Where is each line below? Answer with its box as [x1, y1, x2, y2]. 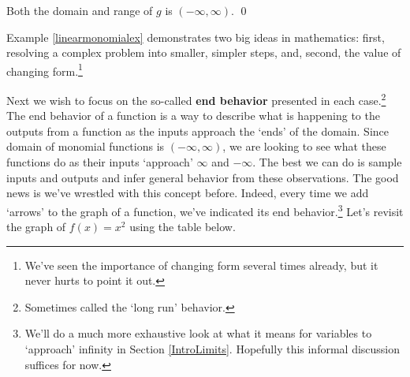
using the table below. [129, 218, 236, 235]
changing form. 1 [6, 60, 83, 79]
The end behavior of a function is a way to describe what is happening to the [6, 107, 380, 124]
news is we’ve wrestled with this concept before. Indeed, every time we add [6, 185, 369, 201]
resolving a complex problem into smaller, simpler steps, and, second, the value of [6, 44, 401, 61]
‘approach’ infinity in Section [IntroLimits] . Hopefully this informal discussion [24, 341, 401, 357]
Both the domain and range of [6, 2, 153, 18]
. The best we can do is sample [252, 154, 402, 170]
